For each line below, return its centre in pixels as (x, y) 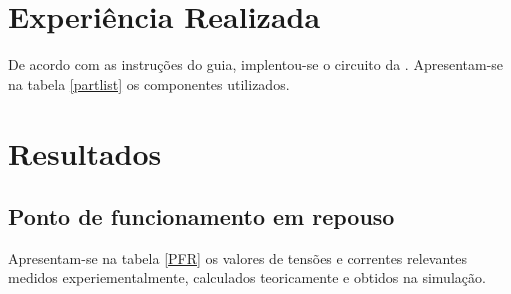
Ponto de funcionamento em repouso (201, 216)
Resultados (85, 152)
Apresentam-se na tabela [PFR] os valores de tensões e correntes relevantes (238, 257)
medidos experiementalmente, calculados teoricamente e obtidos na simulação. (247, 277)
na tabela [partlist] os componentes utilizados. (149, 83)
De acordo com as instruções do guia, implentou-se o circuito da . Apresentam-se (256, 64)
